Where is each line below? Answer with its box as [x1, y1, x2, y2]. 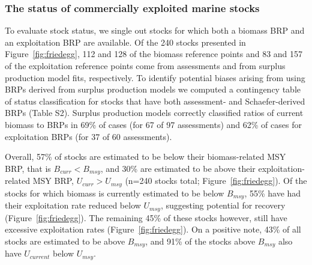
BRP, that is [5, 162, 51, 174]
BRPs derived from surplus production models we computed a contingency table [5, 83, 301, 96]
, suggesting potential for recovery [160, 199, 286, 212]
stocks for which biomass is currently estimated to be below [5, 186, 224, 199]
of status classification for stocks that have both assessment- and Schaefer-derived [5, 94, 305, 107]
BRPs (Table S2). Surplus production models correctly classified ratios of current [5, 106, 304, 119]
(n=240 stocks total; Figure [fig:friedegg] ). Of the [125, 174, 307, 187]
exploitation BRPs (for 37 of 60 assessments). [5, 130, 172, 142]
